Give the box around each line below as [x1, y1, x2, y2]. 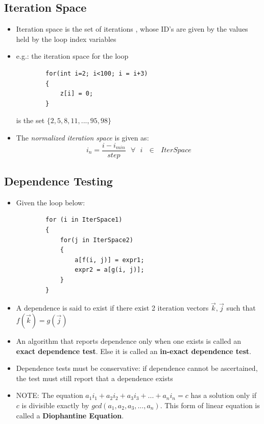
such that [226, 302, 256, 313]
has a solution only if [190, 390, 256, 401]
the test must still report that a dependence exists [16, 372, 173, 383]
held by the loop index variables [16, 33, 116, 44]
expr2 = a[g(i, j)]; [75, 266, 145, 274]
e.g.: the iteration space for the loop [16, 51, 129, 61]
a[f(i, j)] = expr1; [75, 256, 145, 264]
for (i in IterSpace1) [45, 216, 123, 224]
